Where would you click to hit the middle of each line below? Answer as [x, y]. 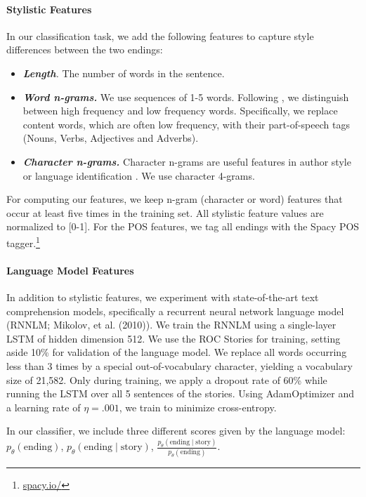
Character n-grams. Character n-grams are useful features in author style [187, 161]
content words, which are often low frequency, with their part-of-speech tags [186, 124]
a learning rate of [44, 407]
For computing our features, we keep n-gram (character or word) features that [175, 199]
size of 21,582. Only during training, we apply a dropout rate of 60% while [167, 379]
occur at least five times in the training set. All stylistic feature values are [165, 212]
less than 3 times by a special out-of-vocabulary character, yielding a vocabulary [179, 365]
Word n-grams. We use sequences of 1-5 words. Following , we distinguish [186, 97]
